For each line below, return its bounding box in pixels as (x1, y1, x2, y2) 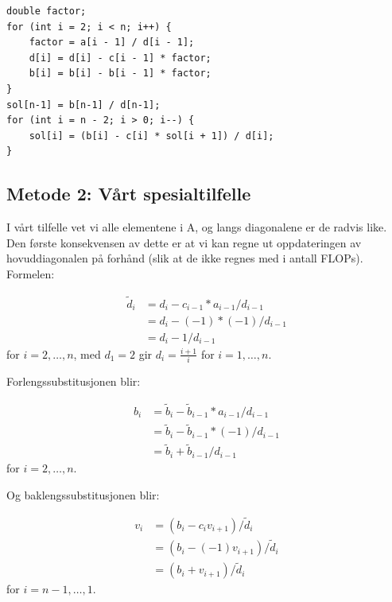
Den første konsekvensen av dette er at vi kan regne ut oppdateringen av (6, 234, 362, 251)
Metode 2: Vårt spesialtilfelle (6, 181, 251, 206)
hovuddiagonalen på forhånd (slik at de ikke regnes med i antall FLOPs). (6, 250, 363, 266)
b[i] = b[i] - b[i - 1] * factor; (29, 68, 212, 80)
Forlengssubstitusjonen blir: (6, 373, 141, 390)
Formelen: (6, 265, 55, 282)
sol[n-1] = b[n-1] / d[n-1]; (6, 99, 161, 111)
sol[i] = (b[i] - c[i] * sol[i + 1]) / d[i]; (29, 130, 274, 142)
